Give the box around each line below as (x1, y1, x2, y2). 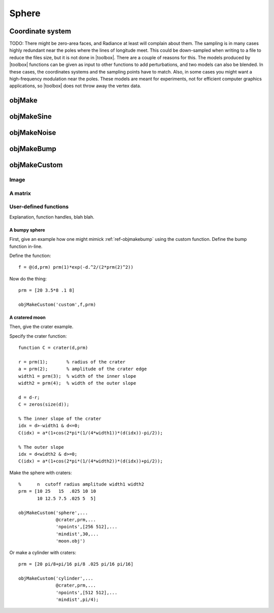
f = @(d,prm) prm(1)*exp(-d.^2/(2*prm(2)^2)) (18, 264, 134, 270)
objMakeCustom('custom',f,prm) (18, 302, 96, 307)
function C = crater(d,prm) (18, 345, 88, 351)
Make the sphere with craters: (9, 470, 72, 476)
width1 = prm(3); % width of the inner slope (18, 373, 136, 379)
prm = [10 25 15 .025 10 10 (18, 488, 96, 494)
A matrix (9, 190, 31, 197)
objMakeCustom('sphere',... (18, 510, 88, 516)
